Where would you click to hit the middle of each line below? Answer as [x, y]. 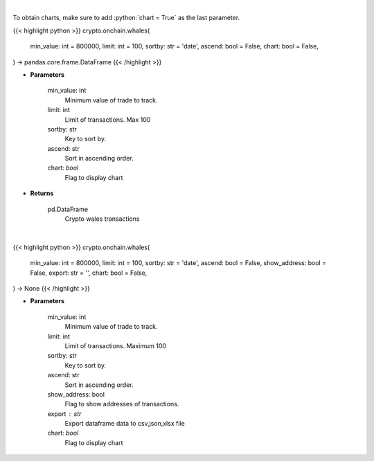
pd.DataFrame [68, 209]
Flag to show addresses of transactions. [122, 404]
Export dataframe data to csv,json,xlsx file [125, 424]
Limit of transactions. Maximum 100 [115, 345]
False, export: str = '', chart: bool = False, [89, 273]
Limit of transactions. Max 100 [108, 119]
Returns [42, 193]
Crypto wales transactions [102, 219]
